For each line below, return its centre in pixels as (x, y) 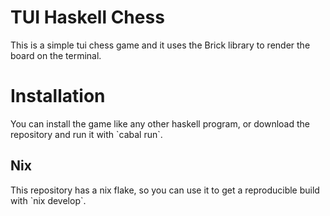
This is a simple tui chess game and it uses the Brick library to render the (160, 45)
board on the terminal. (56, 55)
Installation (58, 96)
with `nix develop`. (48, 200)
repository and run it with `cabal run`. (86, 134)
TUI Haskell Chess (87, 17)
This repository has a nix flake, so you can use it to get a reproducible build (165, 190)
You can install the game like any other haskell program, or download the (160, 123)
